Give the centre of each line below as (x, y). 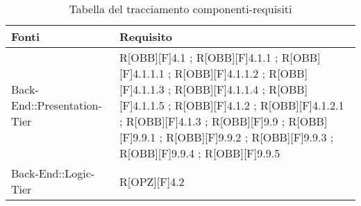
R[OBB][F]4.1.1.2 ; (220, 73)
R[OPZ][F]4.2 (152, 181)
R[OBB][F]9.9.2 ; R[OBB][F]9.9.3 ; (250, 137)
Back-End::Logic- (53, 173)
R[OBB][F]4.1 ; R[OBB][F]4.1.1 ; (199, 57)
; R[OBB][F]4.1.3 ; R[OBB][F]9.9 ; (202, 121)
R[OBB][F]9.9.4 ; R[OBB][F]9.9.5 (200, 153)
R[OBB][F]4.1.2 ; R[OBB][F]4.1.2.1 (259, 105)
